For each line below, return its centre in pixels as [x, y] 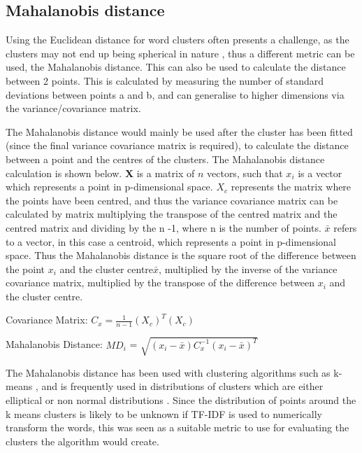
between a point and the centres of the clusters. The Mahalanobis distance [165, 159]
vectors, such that [245, 173]
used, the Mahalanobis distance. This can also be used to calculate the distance [176, 67]
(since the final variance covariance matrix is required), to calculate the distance [177, 145]
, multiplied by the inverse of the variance [248, 269]
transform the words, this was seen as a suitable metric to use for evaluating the [178, 427]
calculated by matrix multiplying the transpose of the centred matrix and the [172, 214]
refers [345, 227]
